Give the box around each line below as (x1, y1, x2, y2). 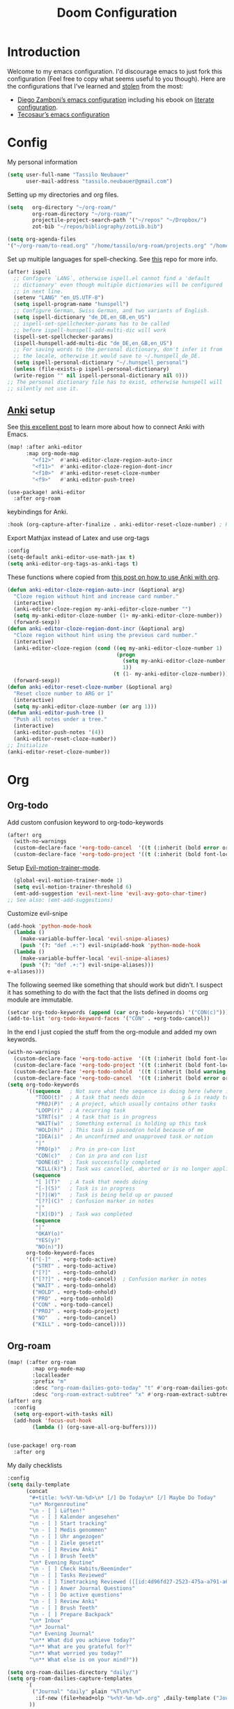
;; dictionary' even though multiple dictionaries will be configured (13, 281, 223, 289)
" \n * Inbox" (29, 1617, 64, 1625)
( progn (116, 651, 136, 658)
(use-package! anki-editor (7, 489, 86, 496)
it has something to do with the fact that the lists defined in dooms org (7, 988, 209, 996)
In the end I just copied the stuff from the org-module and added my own (7, 1028, 217, 1036)
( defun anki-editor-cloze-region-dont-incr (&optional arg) (7, 625, 186, 632)
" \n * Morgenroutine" (29, 1501, 89, 1508)
